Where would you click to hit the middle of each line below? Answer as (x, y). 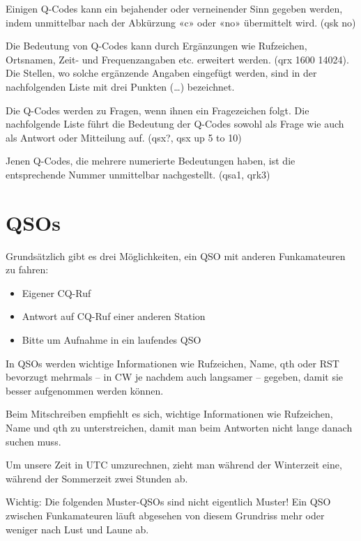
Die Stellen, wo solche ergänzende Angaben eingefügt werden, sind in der (161, 73)
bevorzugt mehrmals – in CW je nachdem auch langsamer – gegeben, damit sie (175, 377)
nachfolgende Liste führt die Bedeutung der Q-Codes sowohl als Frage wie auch (175, 124)
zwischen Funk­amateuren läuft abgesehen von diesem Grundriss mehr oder (165, 515)
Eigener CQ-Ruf (56, 292)
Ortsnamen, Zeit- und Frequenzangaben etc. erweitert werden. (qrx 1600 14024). (177, 59)
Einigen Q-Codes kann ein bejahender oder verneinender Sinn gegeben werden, (174, 8)
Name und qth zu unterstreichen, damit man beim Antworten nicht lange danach (179, 427)
